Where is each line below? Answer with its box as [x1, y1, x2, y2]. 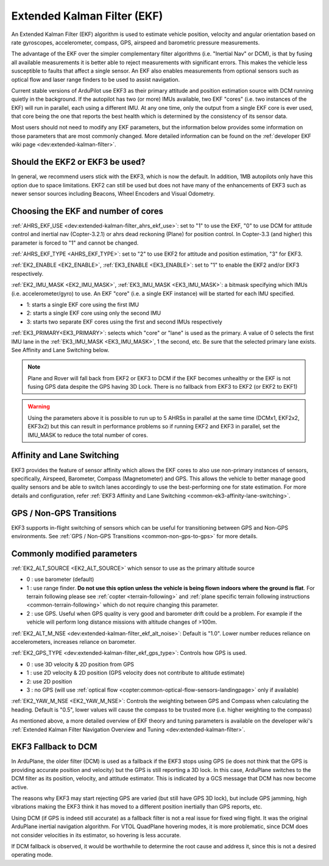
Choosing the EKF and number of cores [11, 206, 164, 216]
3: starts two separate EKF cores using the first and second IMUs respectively [26, 318, 222, 325]
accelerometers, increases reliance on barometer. [11, 638, 136, 646]
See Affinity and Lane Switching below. [11, 346, 110, 353]
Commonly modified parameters [11, 548, 138, 558]
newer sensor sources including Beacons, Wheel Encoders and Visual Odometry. [11, 190, 215, 197]
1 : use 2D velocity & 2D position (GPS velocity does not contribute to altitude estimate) [26, 669, 245, 677]
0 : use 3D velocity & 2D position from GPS [26, 660, 134, 668]
